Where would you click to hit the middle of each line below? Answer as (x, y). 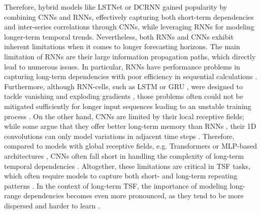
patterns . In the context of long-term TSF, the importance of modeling (116, 185)
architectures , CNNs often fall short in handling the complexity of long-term (124, 155)
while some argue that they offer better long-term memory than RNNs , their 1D (130, 126)
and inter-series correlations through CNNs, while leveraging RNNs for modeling (129, 27)
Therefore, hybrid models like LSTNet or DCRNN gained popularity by (116, 7)
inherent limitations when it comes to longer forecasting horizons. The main (122, 46)
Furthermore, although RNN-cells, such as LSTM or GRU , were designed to (123, 86)
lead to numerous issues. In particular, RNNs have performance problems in (122, 66)
